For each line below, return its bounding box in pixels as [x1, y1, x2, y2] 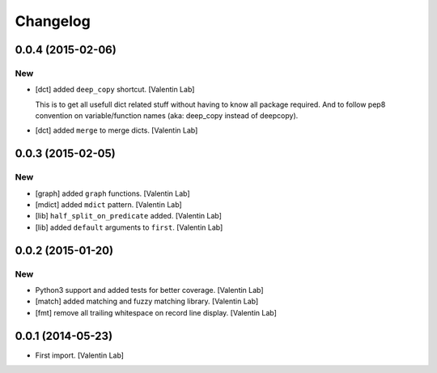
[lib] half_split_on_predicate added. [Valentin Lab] [35, 211, 223, 221]
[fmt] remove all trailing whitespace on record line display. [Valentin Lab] [35, 307, 277, 317]
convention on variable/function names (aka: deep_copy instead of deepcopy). [35, 111, 299, 121]
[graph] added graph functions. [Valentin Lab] [35, 189, 190, 198]
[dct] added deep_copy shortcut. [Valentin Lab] [35, 85, 195, 95]
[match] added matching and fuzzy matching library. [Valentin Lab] [35, 296, 259, 307]
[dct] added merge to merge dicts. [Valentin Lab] [35, 125, 198, 135]
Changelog [15, 12, 91, 30]
